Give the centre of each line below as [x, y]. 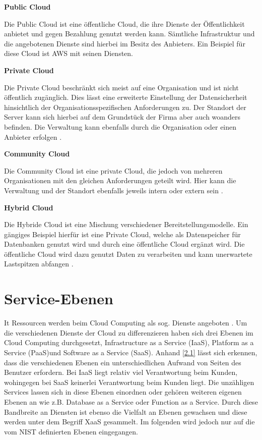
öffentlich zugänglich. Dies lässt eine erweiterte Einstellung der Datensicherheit [126, 97]
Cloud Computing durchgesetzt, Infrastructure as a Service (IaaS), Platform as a [129, 342]
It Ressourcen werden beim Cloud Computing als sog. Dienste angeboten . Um [126, 323]
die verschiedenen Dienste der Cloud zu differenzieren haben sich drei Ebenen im [129, 332]
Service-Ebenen [59, 298]
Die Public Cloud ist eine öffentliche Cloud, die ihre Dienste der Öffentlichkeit [124, 23]
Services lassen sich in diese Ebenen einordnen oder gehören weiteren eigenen [123, 392]
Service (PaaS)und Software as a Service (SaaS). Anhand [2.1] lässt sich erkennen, [131, 352]
